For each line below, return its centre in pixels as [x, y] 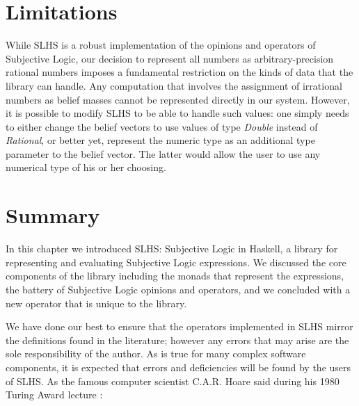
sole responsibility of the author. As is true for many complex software [156, 354]
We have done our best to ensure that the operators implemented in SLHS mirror [179, 326]
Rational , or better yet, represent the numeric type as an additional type [160, 140]
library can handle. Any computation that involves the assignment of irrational [174, 85]
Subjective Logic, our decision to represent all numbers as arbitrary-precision [170, 58]
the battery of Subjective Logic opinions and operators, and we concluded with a [178, 289]
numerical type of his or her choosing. [86, 167]
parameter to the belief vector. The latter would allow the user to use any [163, 153]
